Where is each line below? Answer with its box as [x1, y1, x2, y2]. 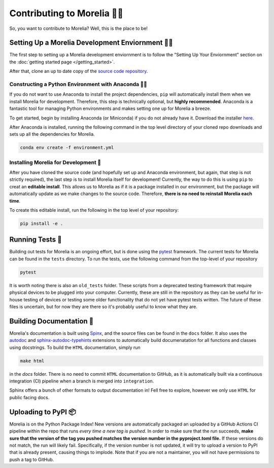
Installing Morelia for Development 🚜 [9, 159, 101, 166]
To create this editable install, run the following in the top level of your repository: [9, 207, 179, 213]
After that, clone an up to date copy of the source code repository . [9, 68, 148, 74]
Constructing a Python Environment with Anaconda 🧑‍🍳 [9, 81, 147, 88]
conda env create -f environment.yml [20, 145, 114, 150]
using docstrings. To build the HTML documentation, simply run [9, 344, 141, 350]
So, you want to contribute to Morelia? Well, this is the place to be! [9, 25, 148, 31]
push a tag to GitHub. [9, 456, 54, 462]
